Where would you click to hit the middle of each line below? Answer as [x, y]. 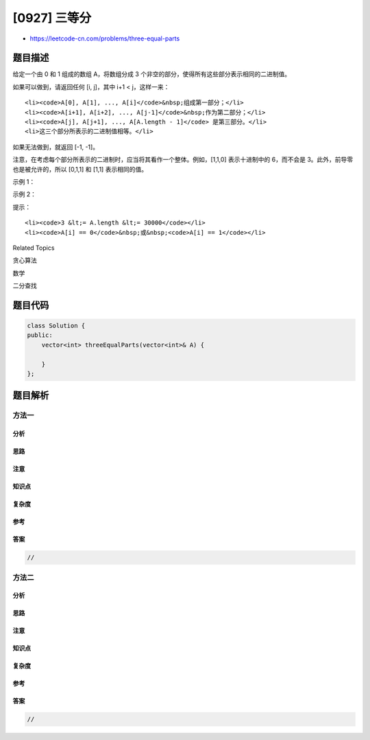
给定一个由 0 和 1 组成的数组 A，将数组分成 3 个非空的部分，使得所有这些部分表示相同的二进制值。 [152, 74]
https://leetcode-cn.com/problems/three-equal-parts [105, 38]
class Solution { [56, 326]
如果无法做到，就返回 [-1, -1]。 [56, 147]
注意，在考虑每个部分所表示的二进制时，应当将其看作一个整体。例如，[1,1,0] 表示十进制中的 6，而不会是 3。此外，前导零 [183, 160]
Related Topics [34, 248]
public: [40, 335]
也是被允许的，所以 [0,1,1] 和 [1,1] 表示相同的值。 [80, 169]
